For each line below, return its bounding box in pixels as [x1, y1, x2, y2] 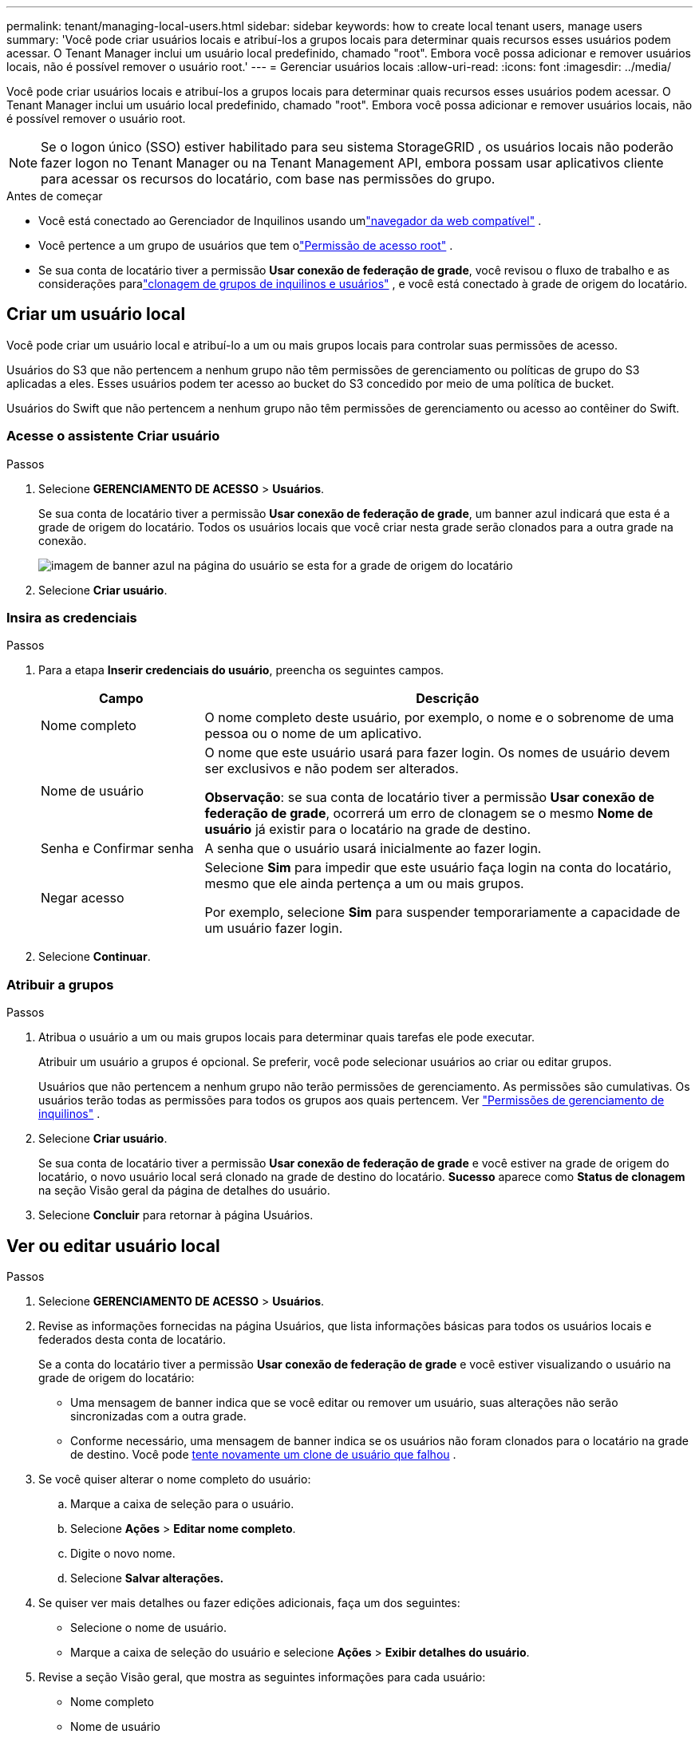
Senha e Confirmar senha [41, 840, 194, 857]
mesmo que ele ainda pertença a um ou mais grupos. [204, 875, 524, 892]
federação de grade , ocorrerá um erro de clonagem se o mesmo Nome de [204, 805, 654, 822]
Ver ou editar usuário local [6, 1235, 220, 1256]
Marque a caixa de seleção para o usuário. [70, 1496, 294, 1511]
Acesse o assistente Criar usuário [6, 428, 220, 444]
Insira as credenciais [6, 609, 137, 626]
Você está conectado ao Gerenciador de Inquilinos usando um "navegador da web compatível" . [38, 214, 542, 227]
